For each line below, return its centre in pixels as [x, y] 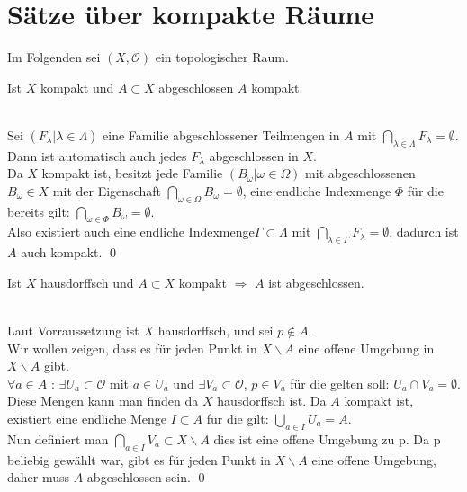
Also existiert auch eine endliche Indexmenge [131, 232]
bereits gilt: [39, 211]
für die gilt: [238, 419]
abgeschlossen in [254, 155]
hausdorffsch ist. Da [272, 401]
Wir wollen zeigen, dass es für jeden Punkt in [132, 348]
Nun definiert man [58, 438]
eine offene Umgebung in [366, 348]
